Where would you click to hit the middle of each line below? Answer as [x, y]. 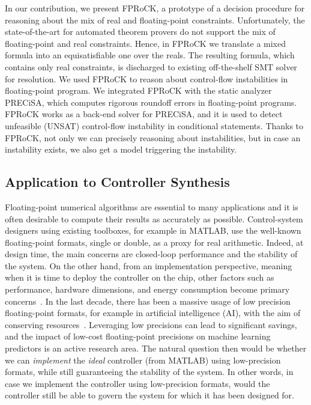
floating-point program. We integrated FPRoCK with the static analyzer [138, 90]
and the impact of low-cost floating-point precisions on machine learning [138, 336]
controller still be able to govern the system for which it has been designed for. [150, 395]
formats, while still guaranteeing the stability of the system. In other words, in [149, 372]
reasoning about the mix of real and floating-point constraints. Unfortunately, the [155, 20]
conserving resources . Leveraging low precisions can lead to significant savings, [151, 324]
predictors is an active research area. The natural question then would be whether [156, 348]
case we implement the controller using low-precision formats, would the [137, 383]
